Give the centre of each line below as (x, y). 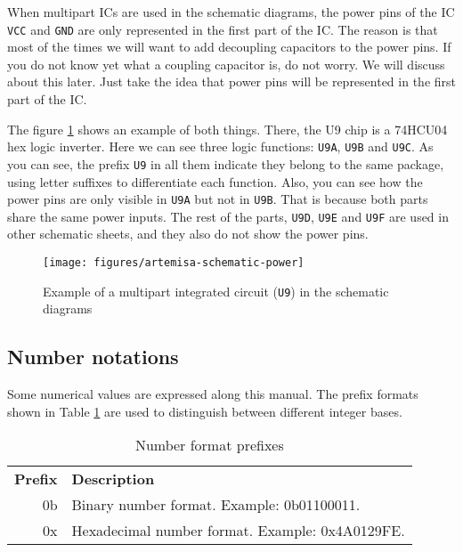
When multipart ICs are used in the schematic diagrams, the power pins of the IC (231, 12)
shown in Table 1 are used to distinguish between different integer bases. (205, 411)
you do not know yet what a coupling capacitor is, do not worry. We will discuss (226, 64)
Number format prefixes (209, 445)
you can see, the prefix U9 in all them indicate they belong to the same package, (226, 163)
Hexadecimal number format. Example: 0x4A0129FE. (238, 531)
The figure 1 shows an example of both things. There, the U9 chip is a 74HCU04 (227, 129)
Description (113, 479)
